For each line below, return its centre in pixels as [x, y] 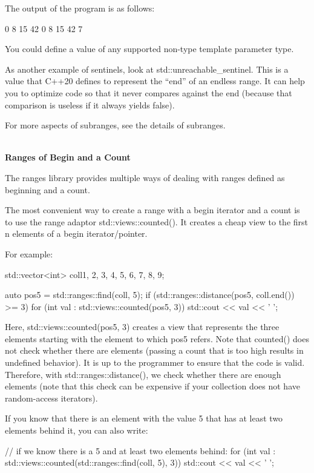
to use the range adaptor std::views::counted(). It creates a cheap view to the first [157, 221]
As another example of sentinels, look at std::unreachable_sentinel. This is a [147, 69]
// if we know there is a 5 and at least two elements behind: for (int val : [140, 450]
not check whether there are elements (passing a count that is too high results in [154, 350]
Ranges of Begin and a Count [68, 157]
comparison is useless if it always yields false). [90, 104]
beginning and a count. [47, 189]
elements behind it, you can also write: [77, 430]
